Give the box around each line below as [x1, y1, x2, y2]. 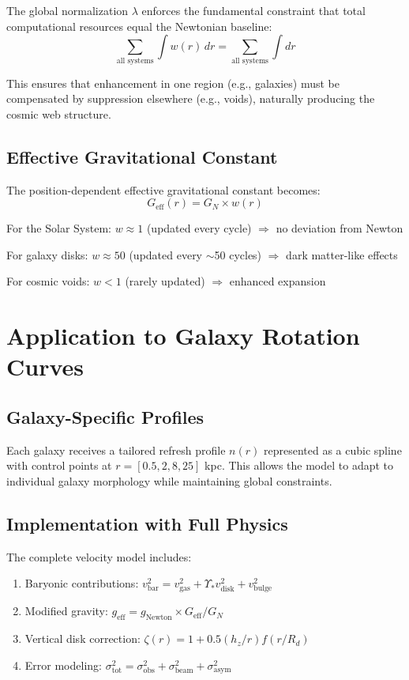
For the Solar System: [6, 220, 111, 236]
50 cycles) [214, 246, 262, 263]
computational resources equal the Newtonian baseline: [6, 17, 272, 34]
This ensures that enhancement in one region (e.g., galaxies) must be [6, 74, 340, 91]
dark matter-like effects [286, 246, 398, 263]
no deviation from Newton [276, 220, 403, 236]
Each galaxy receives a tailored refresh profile [6, 441, 226, 458]
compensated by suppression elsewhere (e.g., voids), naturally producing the [6, 90, 375, 107]
